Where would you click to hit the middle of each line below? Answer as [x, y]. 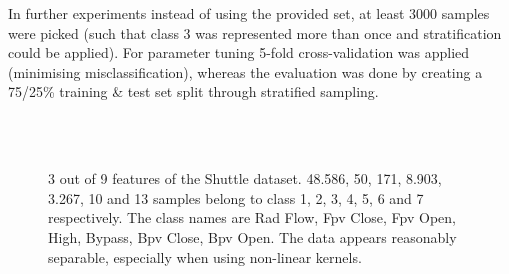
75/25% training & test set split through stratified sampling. [193, 91]
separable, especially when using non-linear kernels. [205, 256]
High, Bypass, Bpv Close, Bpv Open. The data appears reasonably [252, 236]
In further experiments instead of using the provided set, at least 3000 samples [249, 13]
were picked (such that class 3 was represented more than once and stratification [255, 32]
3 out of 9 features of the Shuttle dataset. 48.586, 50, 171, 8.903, [245, 178]
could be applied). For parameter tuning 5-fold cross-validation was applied [239, 52]
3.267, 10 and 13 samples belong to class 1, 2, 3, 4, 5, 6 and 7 [236, 197]
